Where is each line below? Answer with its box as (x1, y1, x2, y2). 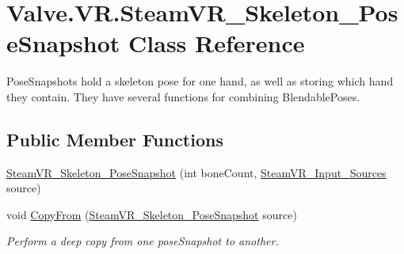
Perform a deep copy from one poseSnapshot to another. (6, 233, 279, 249)
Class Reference (128, 27, 305, 59)
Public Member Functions (6, 127, 223, 151)
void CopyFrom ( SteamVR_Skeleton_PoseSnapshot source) (6, 206, 297, 222)
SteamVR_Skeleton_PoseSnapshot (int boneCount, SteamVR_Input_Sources (6, 164, 387, 180)
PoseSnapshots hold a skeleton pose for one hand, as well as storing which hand (6, 73, 394, 89)
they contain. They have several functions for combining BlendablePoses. (6, 88, 360, 104)
